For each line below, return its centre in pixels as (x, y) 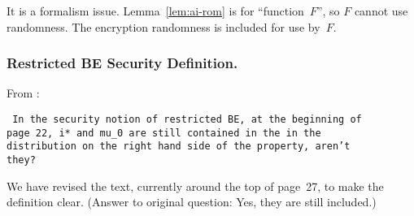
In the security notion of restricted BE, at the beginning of (187, 119)
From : (23, 93)
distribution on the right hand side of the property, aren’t (179, 147)
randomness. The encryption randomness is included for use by (163, 26)
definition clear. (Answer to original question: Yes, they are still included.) (192, 202)
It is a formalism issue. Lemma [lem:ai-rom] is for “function (155, 11)
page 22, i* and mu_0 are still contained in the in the (164, 133)
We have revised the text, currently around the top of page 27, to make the (195, 186)
